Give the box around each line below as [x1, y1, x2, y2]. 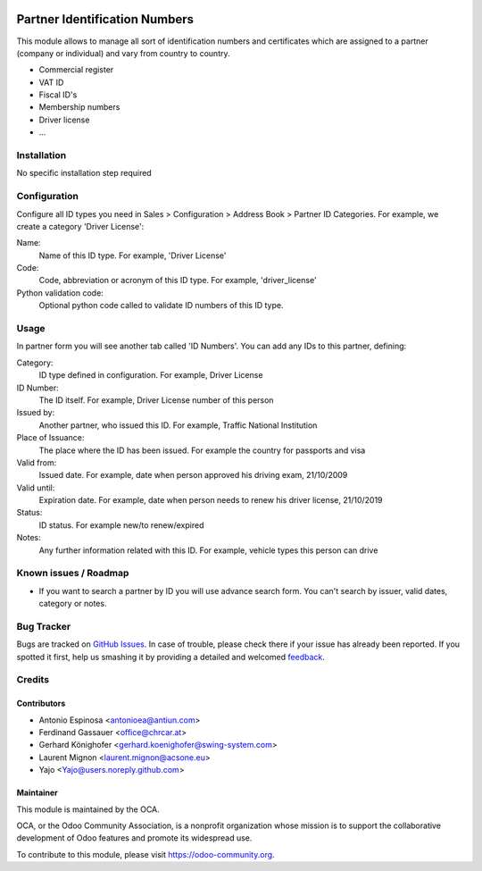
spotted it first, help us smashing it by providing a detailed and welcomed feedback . [16, 651, 326, 662]
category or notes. [38, 599, 107, 609]
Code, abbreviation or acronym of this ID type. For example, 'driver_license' [38, 275, 317, 286]
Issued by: [16, 407, 55, 418]
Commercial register [38, 64, 114, 75]
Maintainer [16, 787, 58, 799]
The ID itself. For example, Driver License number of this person [38, 394, 274, 406]
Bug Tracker [16, 620, 71, 632]
